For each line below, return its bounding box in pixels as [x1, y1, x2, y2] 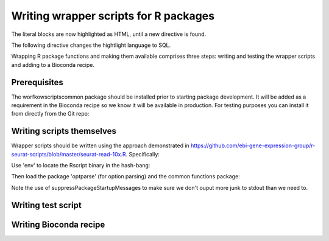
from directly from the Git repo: [11, 110, 90, 117]
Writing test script [11, 200, 82, 210]
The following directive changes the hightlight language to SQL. [11, 41, 171, 49]
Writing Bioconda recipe [11, 219, 105, 229]
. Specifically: [126, 150, 160, 158]
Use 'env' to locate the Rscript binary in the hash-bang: [11, 162, 150, 169]
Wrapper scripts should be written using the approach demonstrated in [11, 142, 190, 149]
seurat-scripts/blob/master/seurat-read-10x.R [11, 150, 126, 158]
